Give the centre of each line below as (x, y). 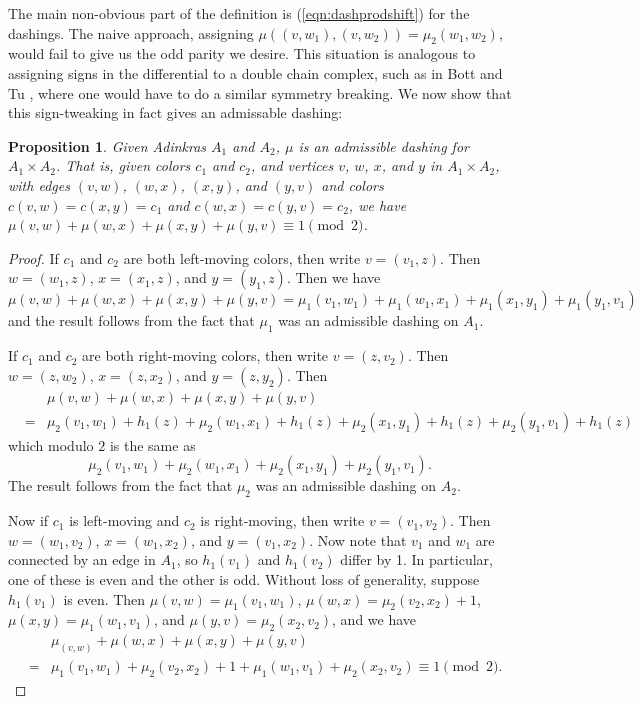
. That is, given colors (123, 165)
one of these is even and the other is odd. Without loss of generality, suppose (244, 578)
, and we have (374, 619)
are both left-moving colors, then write (242, 257)
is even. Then (104, 598)
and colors (352, 184)
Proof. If (33, 257)
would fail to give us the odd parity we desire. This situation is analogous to (242, 53)
